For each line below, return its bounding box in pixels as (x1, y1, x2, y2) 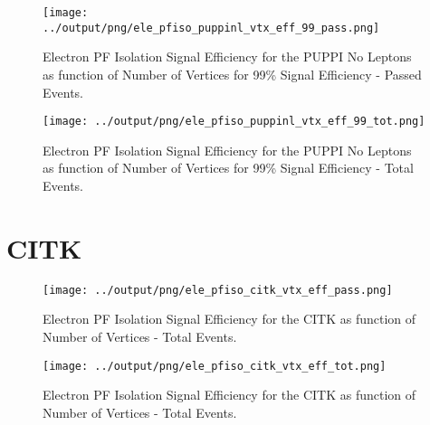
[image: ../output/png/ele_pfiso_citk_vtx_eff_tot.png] (43, 359, 387, 373)
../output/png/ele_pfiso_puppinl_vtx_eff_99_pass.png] (43, 21, 380, 34)
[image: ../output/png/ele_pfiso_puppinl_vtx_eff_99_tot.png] (43, 115, 425, 128)
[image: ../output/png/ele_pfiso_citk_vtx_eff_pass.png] (43, 283, 393, 297)
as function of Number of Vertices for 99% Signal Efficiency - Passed (43, 64, 422, 83)
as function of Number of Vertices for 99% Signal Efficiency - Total (43, 158, 414, 177)
